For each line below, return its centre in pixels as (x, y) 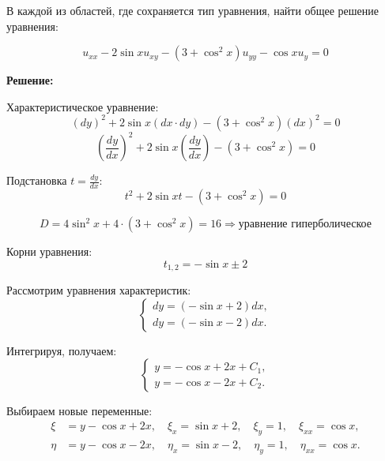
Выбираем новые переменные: (79, 411)
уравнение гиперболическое (305, 225)
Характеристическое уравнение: (83, 106)
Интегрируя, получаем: (62, 350)
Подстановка (37, 180)
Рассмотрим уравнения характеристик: (99, 290)
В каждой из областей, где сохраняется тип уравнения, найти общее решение (193, 10)
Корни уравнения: (49, 251)
